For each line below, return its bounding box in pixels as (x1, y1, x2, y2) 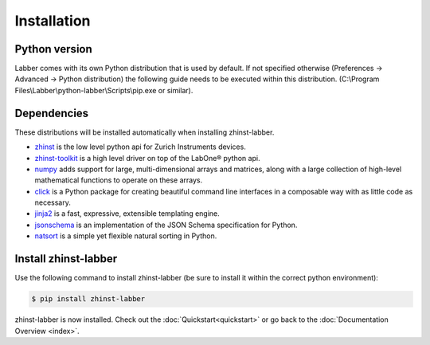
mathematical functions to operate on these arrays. (34, 175, 203, 185)
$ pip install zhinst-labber (31, 295, 146, 304)
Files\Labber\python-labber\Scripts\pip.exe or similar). (14, 85, 193, 95)
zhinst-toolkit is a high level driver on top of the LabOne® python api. (34, 153, 260, 163)
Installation (14, 12, 91, 29)
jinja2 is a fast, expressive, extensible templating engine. (34, 209, 221, 218)
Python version (14, 42, 93, 56)
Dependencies (14, 106, 89, 120)
